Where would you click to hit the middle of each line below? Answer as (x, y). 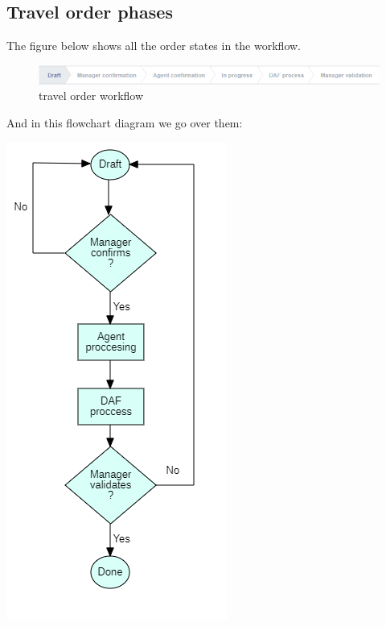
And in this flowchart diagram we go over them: (125, 122)
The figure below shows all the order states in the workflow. (154, 46)
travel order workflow (91, 96)
